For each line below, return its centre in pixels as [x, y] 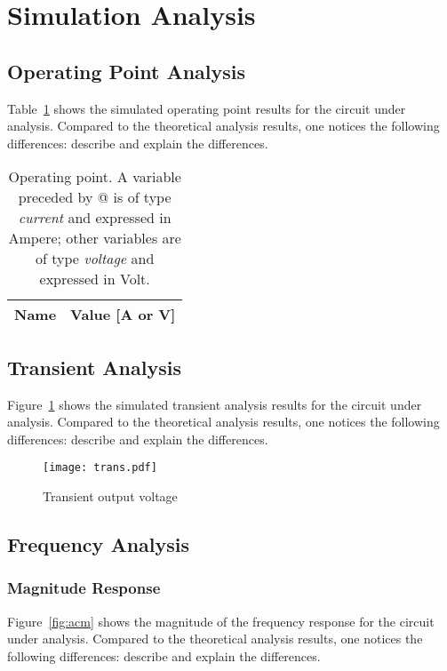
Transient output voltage [110, 496]
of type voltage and [95, 259]
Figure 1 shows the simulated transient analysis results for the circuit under [215, 404]
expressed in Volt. [95, 279]
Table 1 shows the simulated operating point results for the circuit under [207, 108]
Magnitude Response [84, 588]
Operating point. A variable [95, 177]
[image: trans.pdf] [100, 468]
